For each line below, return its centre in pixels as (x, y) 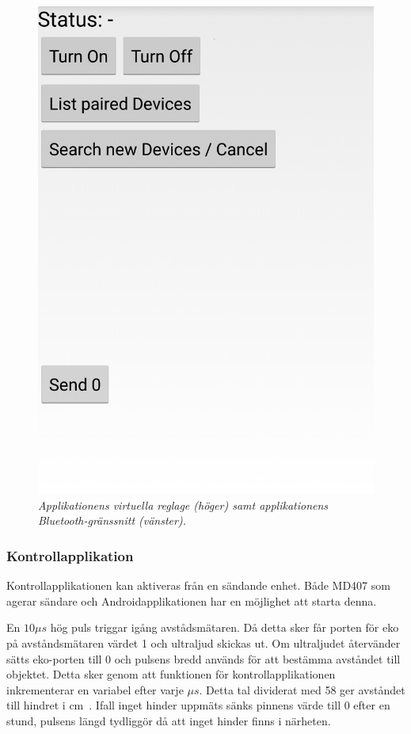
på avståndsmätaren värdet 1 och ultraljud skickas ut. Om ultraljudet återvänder (204, 643)
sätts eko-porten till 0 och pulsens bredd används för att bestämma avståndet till (204, 658)
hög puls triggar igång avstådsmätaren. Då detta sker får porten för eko (225, 627)
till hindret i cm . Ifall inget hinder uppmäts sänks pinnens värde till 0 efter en (198, 705)
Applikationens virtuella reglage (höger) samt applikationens (183, 505)
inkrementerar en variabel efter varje (95, 689)
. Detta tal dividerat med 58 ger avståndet (302, 689)
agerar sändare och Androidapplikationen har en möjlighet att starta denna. (192, 600)
